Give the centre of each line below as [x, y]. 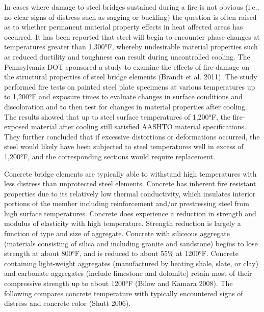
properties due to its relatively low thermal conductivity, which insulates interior [130, 193]
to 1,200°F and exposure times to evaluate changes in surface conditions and [123, 96]
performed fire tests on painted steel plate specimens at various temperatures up [130, 86]
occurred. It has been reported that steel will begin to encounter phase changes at [132, 36]
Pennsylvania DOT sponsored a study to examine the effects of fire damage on [127, 66]
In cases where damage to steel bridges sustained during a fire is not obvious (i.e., [132, 7]
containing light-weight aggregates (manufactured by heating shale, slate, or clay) [131, 263]
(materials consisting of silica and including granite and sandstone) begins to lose [131, 243]
